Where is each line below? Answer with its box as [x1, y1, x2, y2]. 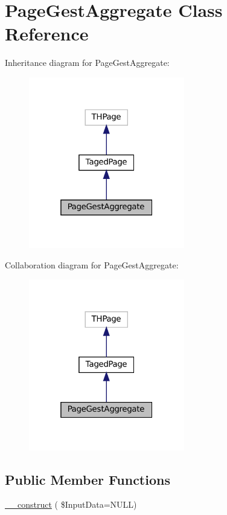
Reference [5, 21, 89, 46]
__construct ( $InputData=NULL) [5, 498, 137, 511]
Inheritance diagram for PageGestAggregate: [5, 56, 170, 69]
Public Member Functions [5, 470, 170, 488]
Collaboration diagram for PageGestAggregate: [5, 258, 179, 271]
